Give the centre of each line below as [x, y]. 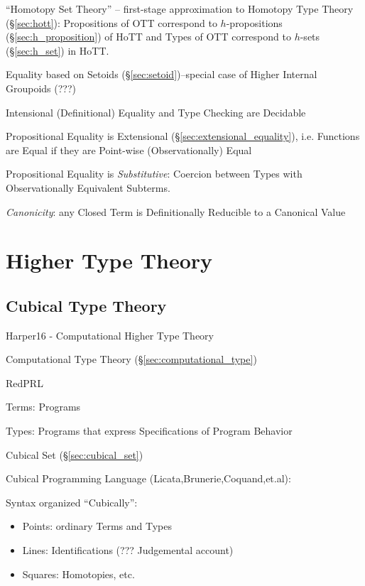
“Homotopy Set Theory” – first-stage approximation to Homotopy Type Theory [180, 9]
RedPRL [24, 382]
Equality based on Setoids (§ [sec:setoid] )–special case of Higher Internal [162, 74]
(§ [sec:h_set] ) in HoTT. [58, 50]
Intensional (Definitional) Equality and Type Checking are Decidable [156, 112]
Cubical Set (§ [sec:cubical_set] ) [75, 454]
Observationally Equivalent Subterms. [88, 187]
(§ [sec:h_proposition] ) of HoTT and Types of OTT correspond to [148, 37]
